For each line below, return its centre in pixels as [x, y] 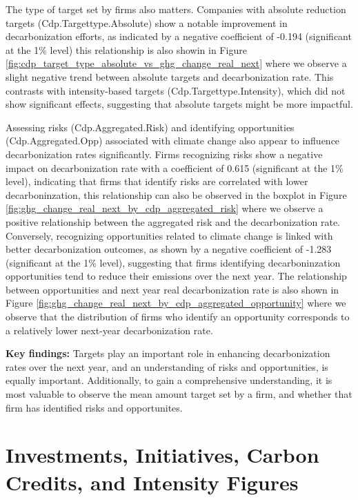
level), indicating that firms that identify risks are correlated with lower [157, 181]
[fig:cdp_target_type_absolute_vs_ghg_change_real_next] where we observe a [176, 63]
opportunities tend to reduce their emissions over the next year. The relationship [176, 276]
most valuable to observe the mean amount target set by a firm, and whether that [179, 394]
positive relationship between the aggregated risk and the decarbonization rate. [173, 221]
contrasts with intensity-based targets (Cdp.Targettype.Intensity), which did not [176, 90]
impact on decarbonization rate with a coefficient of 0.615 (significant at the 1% [175, 167]
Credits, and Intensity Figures [152, 482]
